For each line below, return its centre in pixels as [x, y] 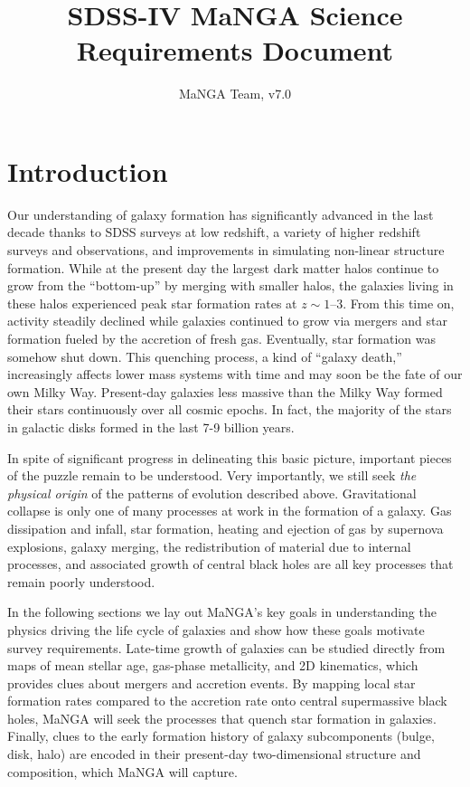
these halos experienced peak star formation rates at [152, 303]
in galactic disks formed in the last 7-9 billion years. [151, 427]
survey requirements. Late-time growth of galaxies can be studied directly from [226, 647]
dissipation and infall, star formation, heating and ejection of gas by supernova [226, 528]
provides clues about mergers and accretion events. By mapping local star [211, 683]
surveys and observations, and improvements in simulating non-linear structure [226, 250]
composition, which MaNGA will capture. [122, 771]
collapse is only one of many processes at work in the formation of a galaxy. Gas [230, 511]
